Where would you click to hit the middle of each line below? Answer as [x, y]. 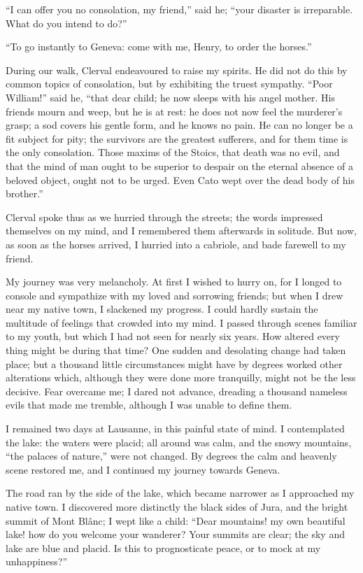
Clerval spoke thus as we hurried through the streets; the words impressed [164, 217]
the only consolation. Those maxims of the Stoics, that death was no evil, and [173, 152]
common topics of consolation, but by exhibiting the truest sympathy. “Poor [169, 84]
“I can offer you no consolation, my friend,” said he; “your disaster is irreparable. [179, 9]
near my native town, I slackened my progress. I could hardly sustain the [162, 309]
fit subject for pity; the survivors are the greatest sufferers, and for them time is [177, 138]
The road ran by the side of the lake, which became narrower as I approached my [180, 493]
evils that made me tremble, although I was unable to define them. [149, 405]
